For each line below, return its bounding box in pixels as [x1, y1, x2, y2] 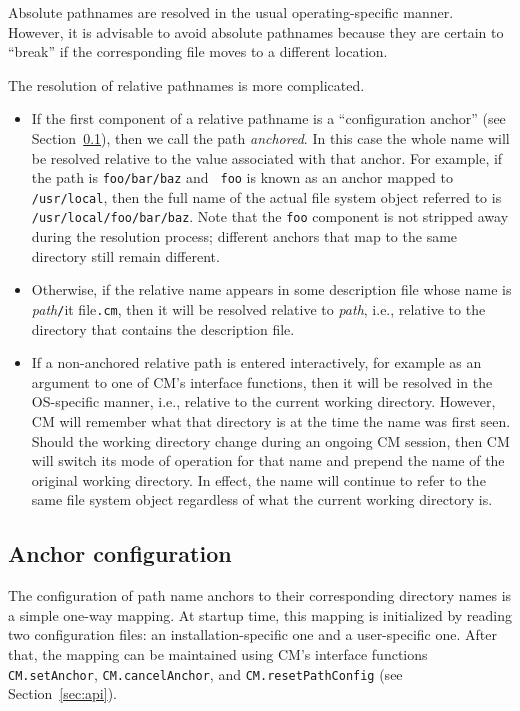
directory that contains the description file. [31, 318, 295, 339]
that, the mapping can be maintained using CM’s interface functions [8, 643, 428, 664]
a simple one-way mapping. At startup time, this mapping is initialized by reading [8, 604, 513, 625]
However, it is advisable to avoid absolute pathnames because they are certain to [8, 21, 504, 42]
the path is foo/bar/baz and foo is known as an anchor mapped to [31, 167, 453, 188]
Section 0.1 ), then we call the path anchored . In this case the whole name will [31, 127, 510, 148]
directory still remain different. [31, 245, 220, 266]
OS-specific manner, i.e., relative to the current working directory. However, [31, 391, 496, 412]
